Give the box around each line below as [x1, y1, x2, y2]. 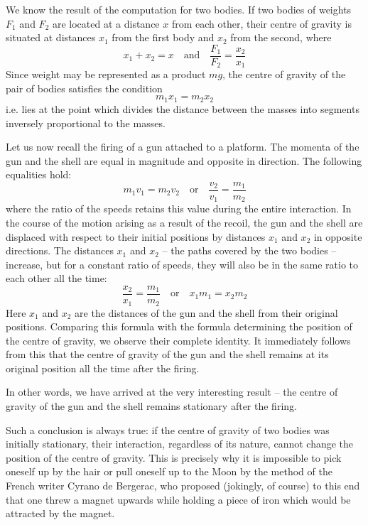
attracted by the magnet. [6, 506, 115, 521]
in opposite [313, 229, 362, 244]
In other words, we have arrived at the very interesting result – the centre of [6, 384, 338, 399]
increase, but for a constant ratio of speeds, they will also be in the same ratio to [6, 256, 359, 271]
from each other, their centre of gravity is [171, 16, 352, 31]
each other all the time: [6, 271, 107, 286]
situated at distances [6, 30, 96, 45]
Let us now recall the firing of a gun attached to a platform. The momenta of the [6, 139, 359, 154]
